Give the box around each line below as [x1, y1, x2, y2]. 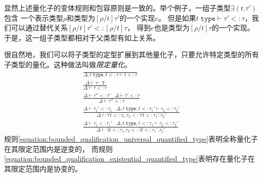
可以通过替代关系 [11, 22, 68, 33]
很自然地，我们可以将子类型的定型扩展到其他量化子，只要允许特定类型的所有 [4, 49, 259, 60]
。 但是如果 [158, 12, 196, 23]
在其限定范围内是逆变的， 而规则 [4, 143, 113, 154]
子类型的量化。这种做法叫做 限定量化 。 [4, 59, 131, 69]
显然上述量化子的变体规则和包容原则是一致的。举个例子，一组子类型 [4, 3, 231, 13]
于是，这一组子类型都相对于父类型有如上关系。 [4, 32, 160, 42]
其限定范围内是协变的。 [4, 163, 82, 174]
